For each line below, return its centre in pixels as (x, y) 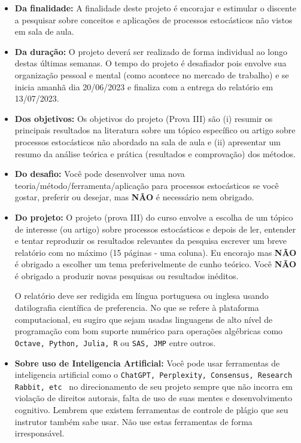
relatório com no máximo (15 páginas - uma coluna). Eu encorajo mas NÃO (156, 252)
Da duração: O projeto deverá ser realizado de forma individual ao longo (151, 51)
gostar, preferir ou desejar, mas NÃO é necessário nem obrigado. (134, 197)
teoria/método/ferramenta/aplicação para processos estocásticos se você (147, 185)
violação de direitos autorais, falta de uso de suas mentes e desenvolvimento (153, 398)
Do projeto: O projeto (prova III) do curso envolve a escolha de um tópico (154, 217)
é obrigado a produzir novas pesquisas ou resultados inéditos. (127, 275)
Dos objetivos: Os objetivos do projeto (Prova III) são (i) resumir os (144, 118)
